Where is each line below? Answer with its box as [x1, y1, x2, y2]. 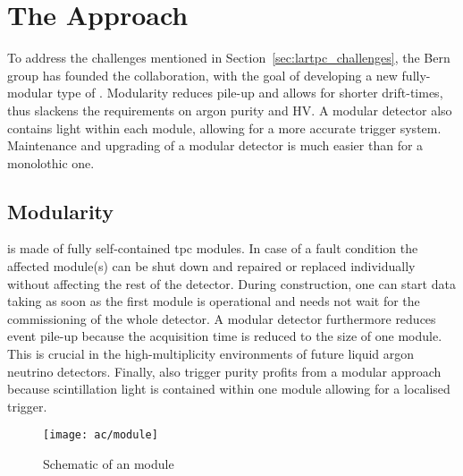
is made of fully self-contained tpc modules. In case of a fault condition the [7, 239, 418, 258]
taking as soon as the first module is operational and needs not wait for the [7, 292, 420, 310]
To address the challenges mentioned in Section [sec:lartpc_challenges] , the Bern [7, 48, 450, 67]
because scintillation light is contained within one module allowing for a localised [7, 379, 450, 398]
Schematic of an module [43, 455, 174, 473]
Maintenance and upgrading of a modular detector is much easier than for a [7, 136, 424, 155]
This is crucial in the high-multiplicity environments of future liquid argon [7, 344, 415, 363]
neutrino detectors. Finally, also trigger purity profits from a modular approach [7, 361, 442, 380]
